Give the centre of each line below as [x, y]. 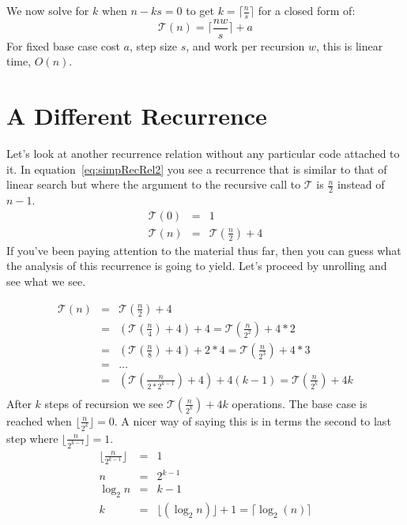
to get [200, 10]
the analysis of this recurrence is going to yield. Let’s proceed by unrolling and [197, 266]
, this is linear [349, 45]
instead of [361, 184]
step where [32, 438]
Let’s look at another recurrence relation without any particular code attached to [203, 154]
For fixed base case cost [63, 45]
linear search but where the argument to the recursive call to [154, 184]
